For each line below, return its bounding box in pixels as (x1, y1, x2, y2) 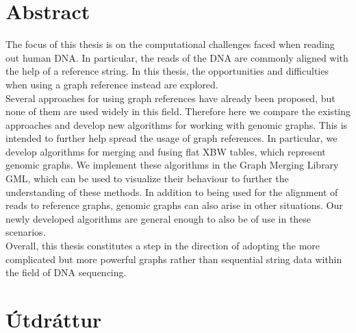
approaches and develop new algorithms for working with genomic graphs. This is (5, 117, 348, 132)
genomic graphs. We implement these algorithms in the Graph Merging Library (5, 158, 339, 172)
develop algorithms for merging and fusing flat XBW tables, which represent (5, 144, 326, 158)
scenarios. (5, 225, 46, 239)
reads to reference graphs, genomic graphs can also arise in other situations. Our (5, 198, 343, 212)
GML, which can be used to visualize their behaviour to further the (5, 171, 289, 186)
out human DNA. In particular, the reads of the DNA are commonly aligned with (5, 50, 348, 64)
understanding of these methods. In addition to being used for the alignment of (5, 184, 338, 199)
